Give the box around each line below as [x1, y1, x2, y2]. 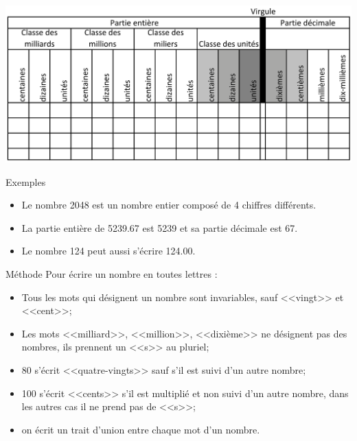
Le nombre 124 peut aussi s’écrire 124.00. [21, 243, 196, 258]
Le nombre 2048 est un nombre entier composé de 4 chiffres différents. [21, 198, 316, 212]
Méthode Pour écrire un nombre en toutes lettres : [5, 267, 218, 281]
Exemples [5, 174, 46, 189]
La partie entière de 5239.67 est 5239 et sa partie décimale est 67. [21, 220, 298, 235]
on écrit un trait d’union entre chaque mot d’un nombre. [21, 422, 260, 436]
